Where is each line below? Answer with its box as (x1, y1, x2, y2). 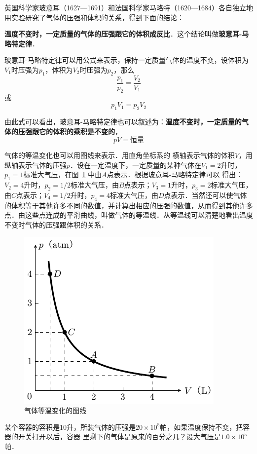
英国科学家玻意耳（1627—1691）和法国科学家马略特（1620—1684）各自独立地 (4, 2, 253, 12)
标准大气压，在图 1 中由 (23, 169, 102, 180)
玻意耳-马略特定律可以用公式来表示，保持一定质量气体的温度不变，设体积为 (4, 55, 249, 65)
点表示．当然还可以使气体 (164, 189, 247, 200)
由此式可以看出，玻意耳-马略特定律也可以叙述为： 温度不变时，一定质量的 (4, 116, 242, 127)
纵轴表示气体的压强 (4, 159, 67, 170)
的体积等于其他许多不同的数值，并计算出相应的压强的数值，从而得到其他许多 (4, 200, 253, 210)
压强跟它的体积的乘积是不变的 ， (18, 126, 122, 136)
